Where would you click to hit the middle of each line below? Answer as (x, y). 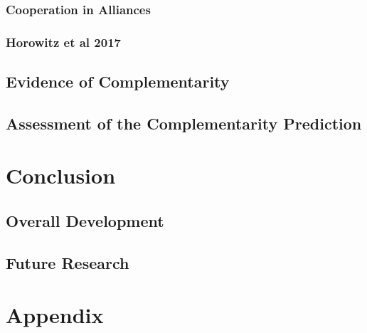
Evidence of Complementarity (118, 81)
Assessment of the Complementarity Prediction (184, 123)
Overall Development (85, 221)
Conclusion (61, 175)
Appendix (55, 315)
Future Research (68, 262)
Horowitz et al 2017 (63, 42)
